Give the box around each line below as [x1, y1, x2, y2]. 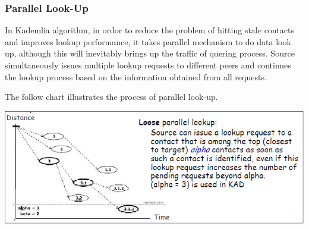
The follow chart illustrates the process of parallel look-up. [5, 90, 218, 103]
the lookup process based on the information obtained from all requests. [5, 70, 267, 83]
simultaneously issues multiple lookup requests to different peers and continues [5, 59, 291, 71]
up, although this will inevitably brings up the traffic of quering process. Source [5, 47, 295, 59]
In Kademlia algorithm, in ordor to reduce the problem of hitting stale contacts [5, 24, 294, 36]
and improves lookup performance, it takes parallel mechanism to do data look [5, 35, 291, 48]
